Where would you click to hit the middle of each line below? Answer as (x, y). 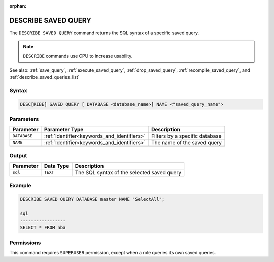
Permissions (25, 243)
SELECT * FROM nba (43, 228)
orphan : (18, 6)
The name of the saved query (186, 142)
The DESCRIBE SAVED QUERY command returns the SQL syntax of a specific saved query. (104, 33)
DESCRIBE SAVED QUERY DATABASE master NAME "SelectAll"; (92, 199)
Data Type (57, 166)
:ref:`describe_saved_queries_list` (44, 77)
